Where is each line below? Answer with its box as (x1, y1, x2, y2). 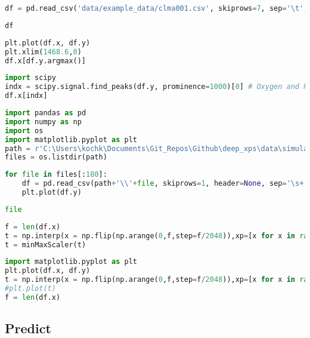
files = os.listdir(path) (5, 153, 107, 162)
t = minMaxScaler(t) (5, 240, 86, 249)
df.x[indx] (5, 91, 48, 100)
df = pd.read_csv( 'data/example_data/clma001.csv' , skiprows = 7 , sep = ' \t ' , (5, 4, 308, 13)
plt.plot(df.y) (21, 188, 82, 196)
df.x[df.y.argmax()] (5, 56, 86, 65)
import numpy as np (5, 117, 82, 126)
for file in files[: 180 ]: (5, 170, 107, 179)
